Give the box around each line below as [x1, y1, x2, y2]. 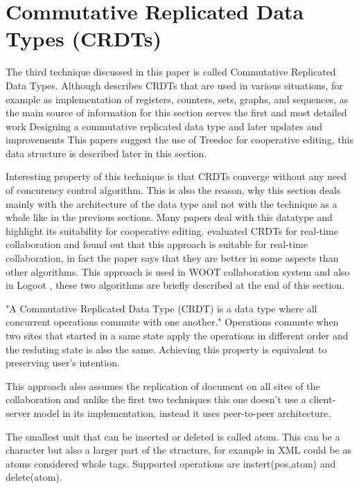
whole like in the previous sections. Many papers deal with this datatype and [6, 210, 333, 224]
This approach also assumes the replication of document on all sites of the [6, 378, 320, 393]
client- [309, 392, 336, 407]
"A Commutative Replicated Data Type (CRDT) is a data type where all [6, 301, 317, 315]
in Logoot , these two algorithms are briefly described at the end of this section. [6, 278, 345, 292]
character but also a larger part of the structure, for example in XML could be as [6, 443, 351, 457]
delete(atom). [6, 470, 62, 484]
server [6, 405, 30, 420]
